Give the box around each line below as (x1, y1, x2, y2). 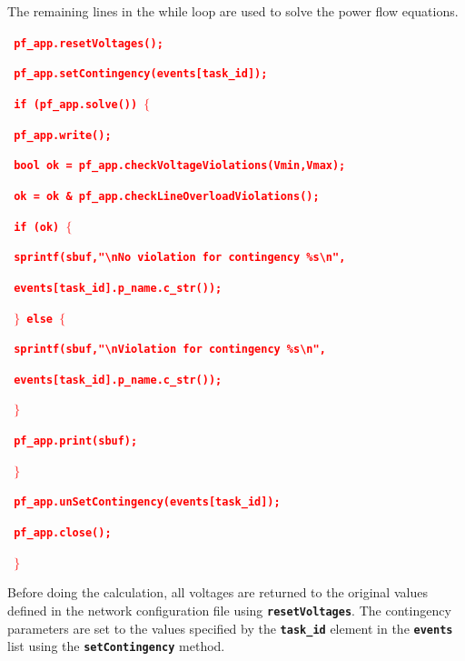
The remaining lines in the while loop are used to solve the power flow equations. (7, 2, 459, 20)
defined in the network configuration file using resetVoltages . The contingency (7, 601, 451, 619)
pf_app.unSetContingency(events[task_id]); (14, 496, 281, 509)
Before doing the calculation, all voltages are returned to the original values (7, 583, 428, 602)
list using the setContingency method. (7, 636, 225, 656)
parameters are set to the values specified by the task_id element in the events (7, 618, 453, 637)
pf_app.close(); (14, 526, 112, 540)
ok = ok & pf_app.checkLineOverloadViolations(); (14, 189, 320, 203)
